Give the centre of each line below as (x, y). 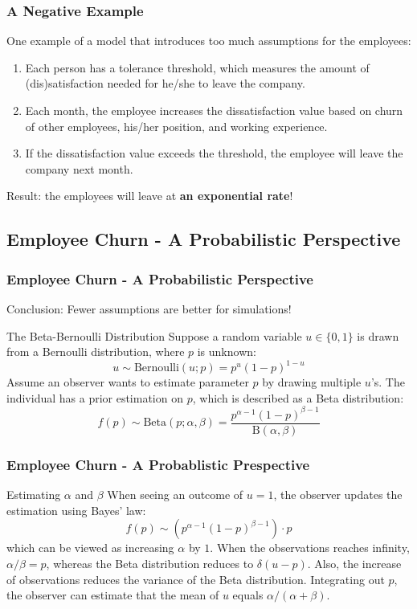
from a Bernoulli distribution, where (96, 352)
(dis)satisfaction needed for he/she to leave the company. (165, 83)
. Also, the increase (354, 563)
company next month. (79, 168)
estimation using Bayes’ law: (76, 510)
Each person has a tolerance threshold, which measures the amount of (197, 67)
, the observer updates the (338, 495)
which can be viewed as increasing (90, 548)
